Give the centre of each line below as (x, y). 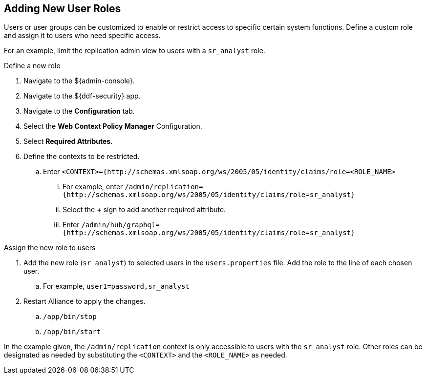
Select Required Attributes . (68, 141)
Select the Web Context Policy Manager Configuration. (113, 126)
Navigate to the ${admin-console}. (79, 81)
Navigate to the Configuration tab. (79, 111)
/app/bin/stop (70, 317)
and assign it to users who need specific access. (82, 36)
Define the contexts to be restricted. (82, 157)
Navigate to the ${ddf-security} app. (82, 96)
